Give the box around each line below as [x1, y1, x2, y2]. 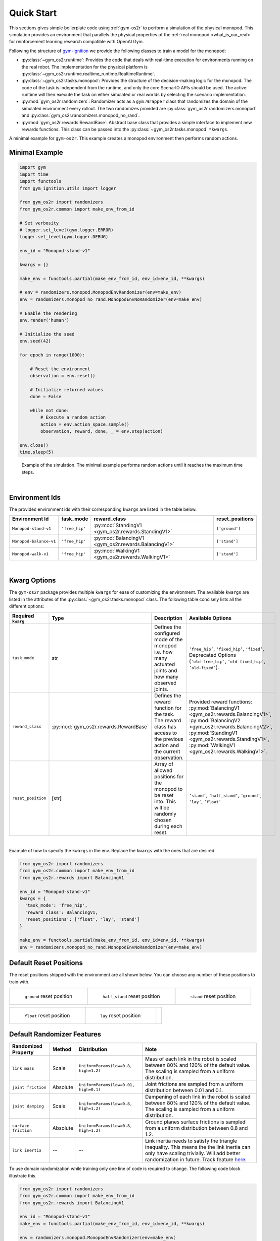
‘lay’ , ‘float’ [188, 798, 221, 805]
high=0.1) [79, 1087, 101, 1092]
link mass [12, 1065, 35, 1071]
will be [154, 804, 170, 811]
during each [154, 823, 183, 829]
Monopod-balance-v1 [12, 539, 56, 544]
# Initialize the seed [19, 331, 75, 337]
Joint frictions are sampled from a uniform [145, 1081, 243, 1088]
